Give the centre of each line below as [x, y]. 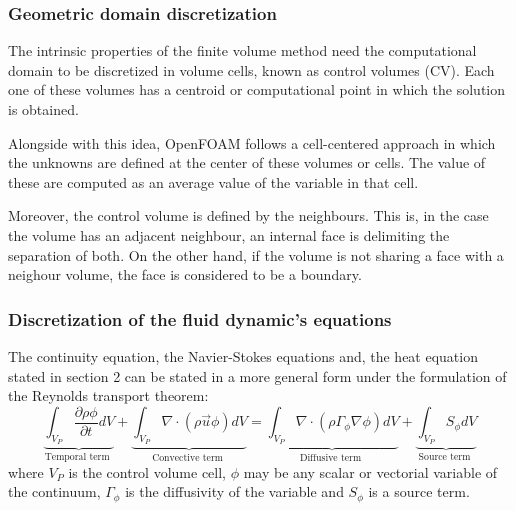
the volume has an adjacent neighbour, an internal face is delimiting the [229, 234]
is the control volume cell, [147, 471]
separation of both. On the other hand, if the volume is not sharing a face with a [256, 254]
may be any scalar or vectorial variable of [370, 471]
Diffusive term [330, 458]
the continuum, [54, 491]
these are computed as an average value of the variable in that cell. [213, 181]
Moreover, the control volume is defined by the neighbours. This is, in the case [248, 215]
